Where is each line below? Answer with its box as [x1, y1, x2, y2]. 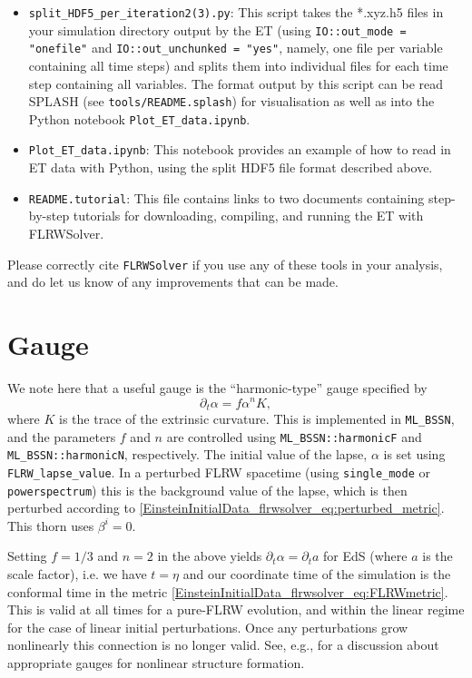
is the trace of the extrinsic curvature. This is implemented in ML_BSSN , [59, 408, 455, 427]
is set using [383, 445, 446, 464]
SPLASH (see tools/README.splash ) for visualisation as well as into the [28, 92, 435, 111]
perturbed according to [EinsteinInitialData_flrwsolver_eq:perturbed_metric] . [7, 498, 445, 517]
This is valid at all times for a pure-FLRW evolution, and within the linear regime [7, 600, 465, 619]
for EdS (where [323, 546, 408, 565]
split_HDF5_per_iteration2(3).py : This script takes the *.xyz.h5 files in [28, 3, 444, 21]
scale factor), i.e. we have [7, 565, 147, 584]
